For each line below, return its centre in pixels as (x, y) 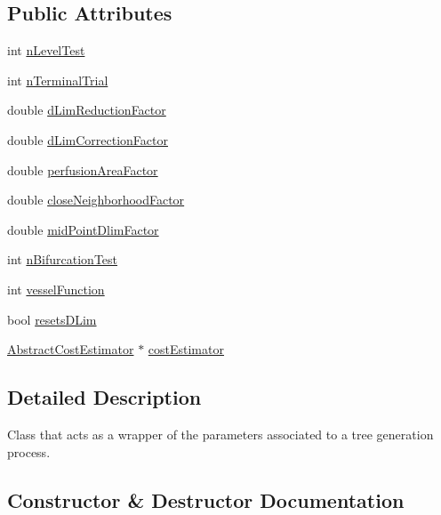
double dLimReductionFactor (87, 110)
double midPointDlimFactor (83, 229)
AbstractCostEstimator (71, 349)
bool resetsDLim (52, 319)
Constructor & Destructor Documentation (206, 499)
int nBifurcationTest (63, 259)
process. (29, 451)
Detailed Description (104, 397)
